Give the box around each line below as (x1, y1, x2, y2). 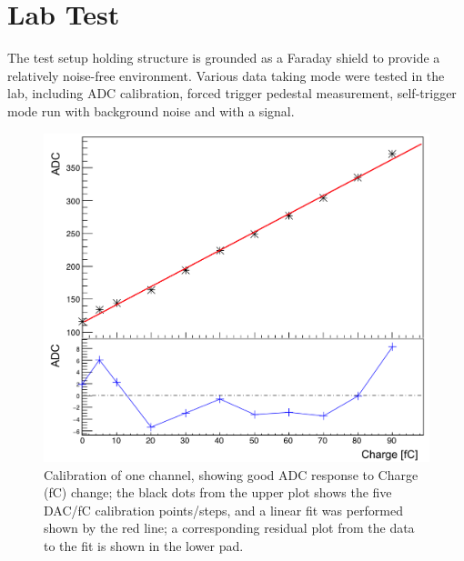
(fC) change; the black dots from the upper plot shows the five (44, 483, 392, 502)
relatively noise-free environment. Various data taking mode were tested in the (7, 65, 445, 85)
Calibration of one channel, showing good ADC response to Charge (44, 465, 419, 484)
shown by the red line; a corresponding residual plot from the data (44, 518, 415, 537)
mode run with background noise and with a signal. (7, 101, 295, 120)
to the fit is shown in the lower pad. (44, 536, 244, 555)
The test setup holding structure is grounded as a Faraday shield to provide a (7, 48, 440, 67)
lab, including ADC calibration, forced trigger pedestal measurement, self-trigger (7, 84, 457, 103)
